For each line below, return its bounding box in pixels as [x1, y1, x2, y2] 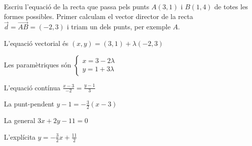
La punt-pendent [4, 99, 54, 109]
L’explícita [4, 131, 36, 142]
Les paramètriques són [4, 59, 71, 69]
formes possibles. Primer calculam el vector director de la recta [4, 11, 193, 21]
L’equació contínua [4, 82, 60, 92]
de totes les [214, 1, 248, 11]
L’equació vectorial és [4, 38, 69, 48]
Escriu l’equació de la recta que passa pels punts [4, 1, 150, 11]
